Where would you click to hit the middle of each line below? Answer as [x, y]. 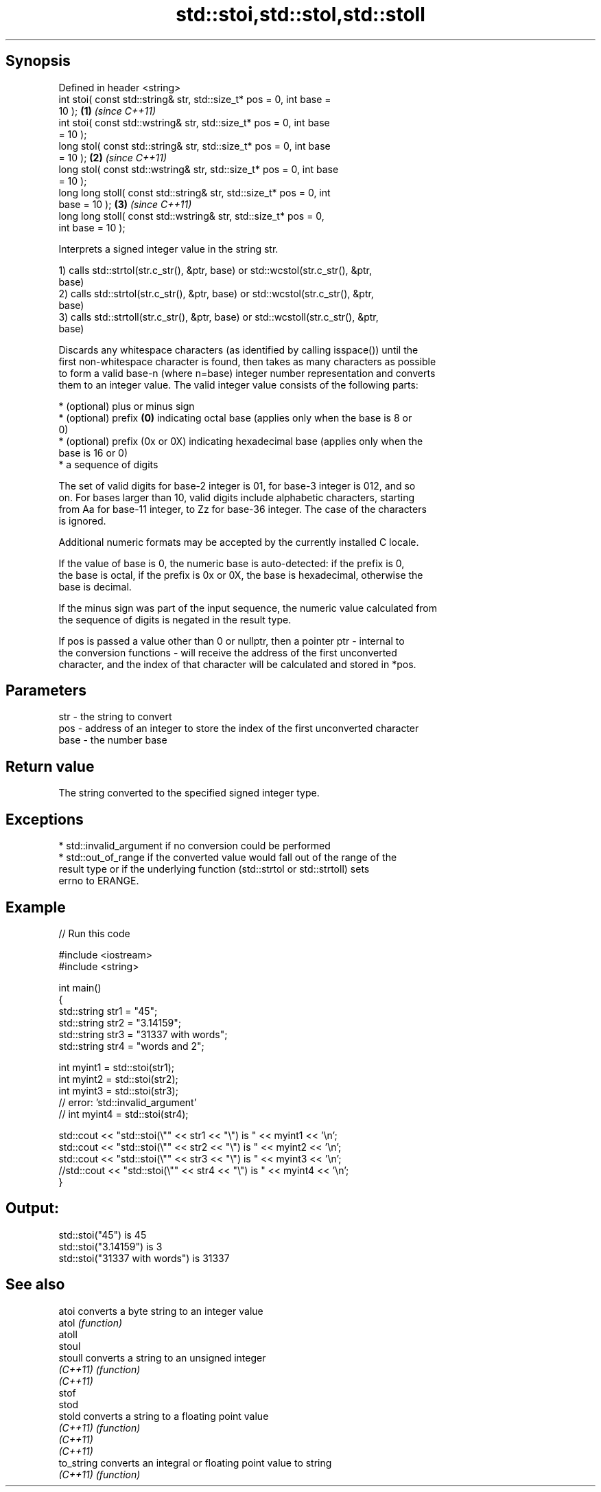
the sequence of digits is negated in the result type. [175, 619]
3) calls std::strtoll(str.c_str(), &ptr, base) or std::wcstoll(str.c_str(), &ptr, [219, 317]
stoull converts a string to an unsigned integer [162, 1357]
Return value [50, 766]
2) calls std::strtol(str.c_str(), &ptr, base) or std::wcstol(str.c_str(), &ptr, [216, 293]
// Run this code [94, 933]
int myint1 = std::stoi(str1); [117, 1067]
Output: [32, 1208]
